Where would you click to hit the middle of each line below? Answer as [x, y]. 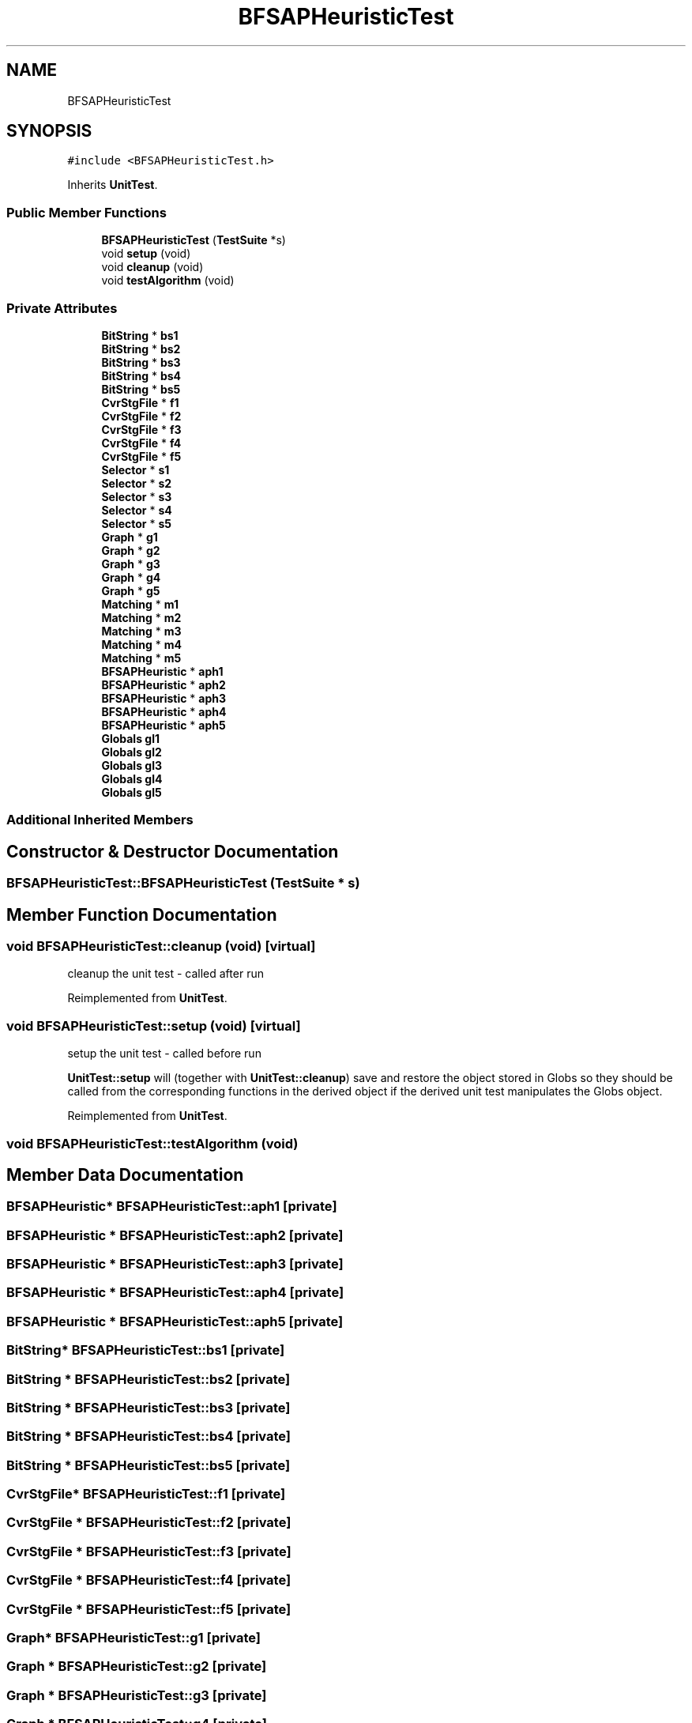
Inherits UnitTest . [113, 185]
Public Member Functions [86, 212]
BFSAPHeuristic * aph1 [162, 671]
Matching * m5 [141, 658]
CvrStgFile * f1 [140, 402]
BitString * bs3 [141, 362]
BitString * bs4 [141, 375]
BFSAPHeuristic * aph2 [164, 684]
